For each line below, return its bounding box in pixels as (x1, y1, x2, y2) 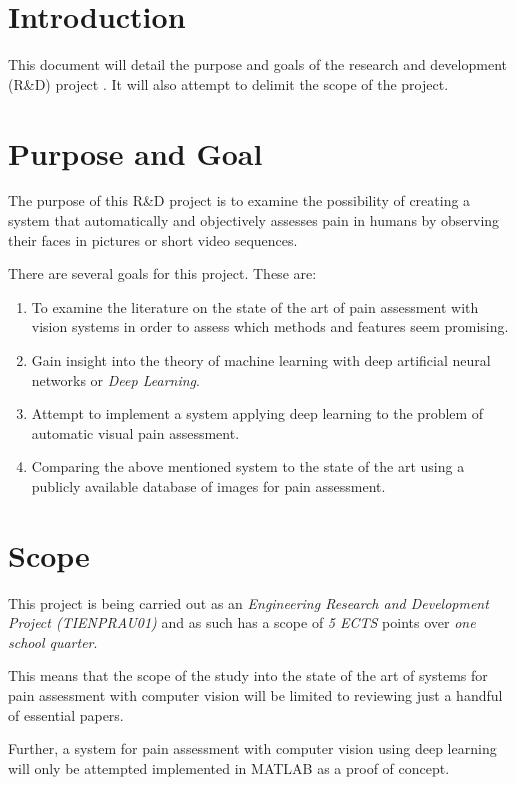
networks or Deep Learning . (31, 369, 200, 390)
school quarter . (8, 631, 98, 652)
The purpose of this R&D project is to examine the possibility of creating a (8, 190, 471, 211)
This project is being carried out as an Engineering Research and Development (8, 592, 489, 613)
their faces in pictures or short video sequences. (8, 229, 298, 250)
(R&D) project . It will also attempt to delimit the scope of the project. (8, 73, 449, 94)
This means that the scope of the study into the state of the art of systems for (8, 665, 488, 686)
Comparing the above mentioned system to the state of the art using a (31, 456, 465, 477)
